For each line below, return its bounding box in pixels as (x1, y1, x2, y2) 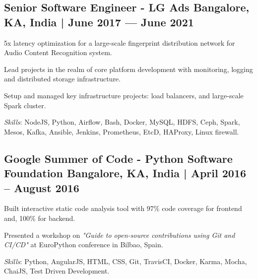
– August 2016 (4, 180, 79, 195)
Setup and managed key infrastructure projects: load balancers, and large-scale (4, 90, 244, 100)
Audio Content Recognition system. (4, 47, 112, 58)
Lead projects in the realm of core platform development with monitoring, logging (4, 64, 253, 74)
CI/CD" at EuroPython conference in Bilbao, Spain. (4, 239, 163, 250)
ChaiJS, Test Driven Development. (4, 266, 110, 276)
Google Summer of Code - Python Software (4, 150, 233, 166)
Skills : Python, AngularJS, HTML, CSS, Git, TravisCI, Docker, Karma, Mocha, (4, 256, 247, 266)
